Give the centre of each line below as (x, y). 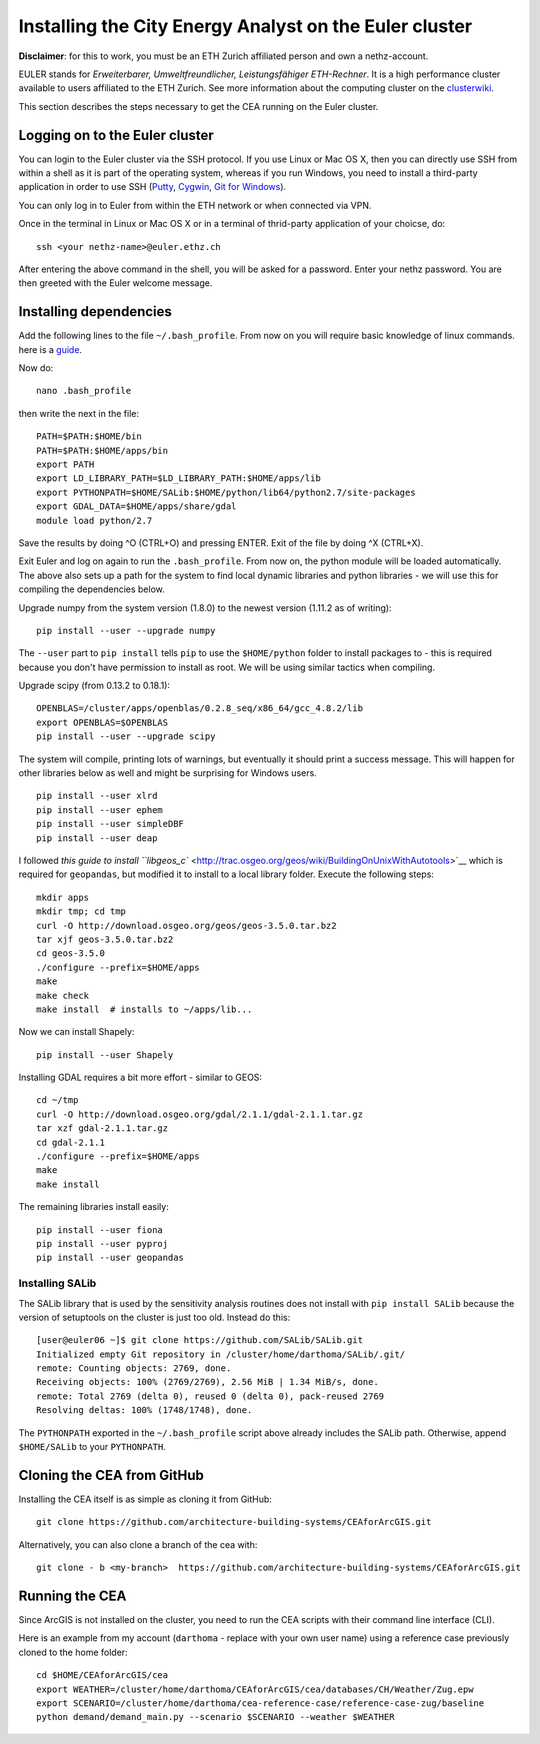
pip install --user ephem (100, 809)
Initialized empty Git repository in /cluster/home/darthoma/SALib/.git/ (221, 1354)
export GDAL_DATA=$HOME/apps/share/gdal (136, 506)
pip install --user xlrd (97, 796)
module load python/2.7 (94, 520)
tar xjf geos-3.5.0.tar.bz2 (105, 939)
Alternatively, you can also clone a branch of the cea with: (138, 1544)
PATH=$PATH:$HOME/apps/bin (102, 450)
